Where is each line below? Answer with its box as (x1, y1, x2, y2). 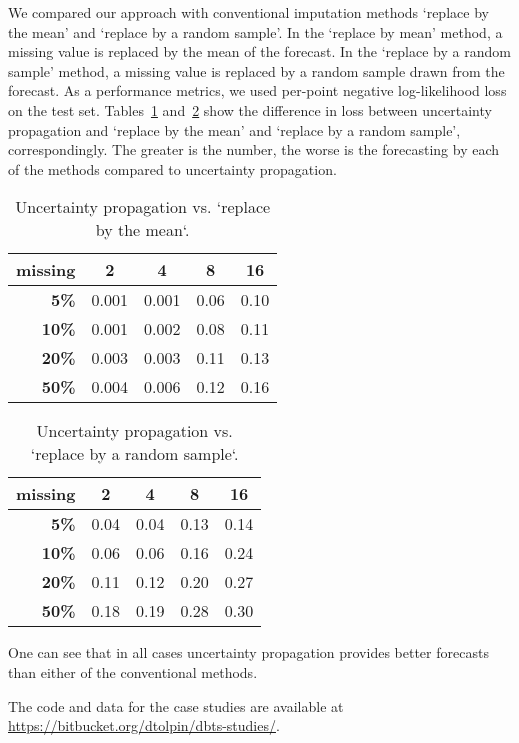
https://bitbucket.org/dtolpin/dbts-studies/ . (8, 715, 280, 736)
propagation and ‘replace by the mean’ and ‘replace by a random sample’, (8, 119, 461, 140)
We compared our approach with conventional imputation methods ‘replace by (8, 2, 489, 22)
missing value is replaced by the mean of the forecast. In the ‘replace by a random (8, 41, 511, 62)
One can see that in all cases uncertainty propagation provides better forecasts (8, 642, 489, 663)
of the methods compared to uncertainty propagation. (8, 158, 337, 179)
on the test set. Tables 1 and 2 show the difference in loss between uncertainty (8, 99, 492, 120)
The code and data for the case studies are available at (8, 695, 344, 716)
